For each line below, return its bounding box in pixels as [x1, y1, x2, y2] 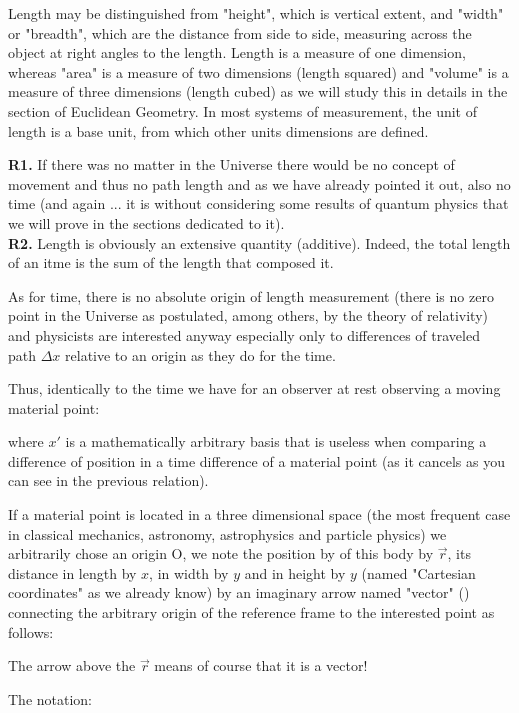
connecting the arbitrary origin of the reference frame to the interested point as [8, 602, 495, 623]
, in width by [149, 562, 229, 583]
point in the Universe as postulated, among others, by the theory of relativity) [8, 305, 488, 326]
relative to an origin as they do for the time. [65, 344, 336, 365]
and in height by [244, 562, 346, 583]
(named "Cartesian [361, 562, 476, 583]
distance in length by [8, 562, 137, 583]
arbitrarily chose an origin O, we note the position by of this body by [8, 543, 434, 564]
